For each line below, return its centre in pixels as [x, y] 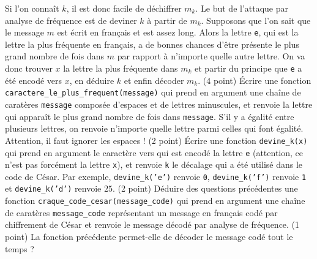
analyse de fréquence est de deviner [71, 20]
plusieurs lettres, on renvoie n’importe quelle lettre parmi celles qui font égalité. [154, 128]
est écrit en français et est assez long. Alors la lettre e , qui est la [178, 32]
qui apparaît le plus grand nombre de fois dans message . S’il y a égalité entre [150, 116]
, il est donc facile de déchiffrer [124, 8]
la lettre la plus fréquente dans [121, 68]
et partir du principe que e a [248, 68]
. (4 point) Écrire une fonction [255, 80]
